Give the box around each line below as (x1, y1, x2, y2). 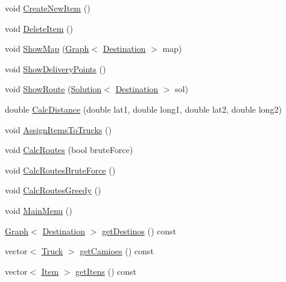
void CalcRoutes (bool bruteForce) (5, 143, 133, 156)
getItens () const (75, 265, 136, 277)
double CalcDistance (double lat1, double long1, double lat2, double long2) (5, 102, 282, 115)
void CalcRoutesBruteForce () (5, 163, 116, 176)
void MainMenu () (5, 204, 72, 216)
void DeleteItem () (5, 22, 73, 34)
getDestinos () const (102, 224, 176, 237)
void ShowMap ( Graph (5, 42, 89, 55)
